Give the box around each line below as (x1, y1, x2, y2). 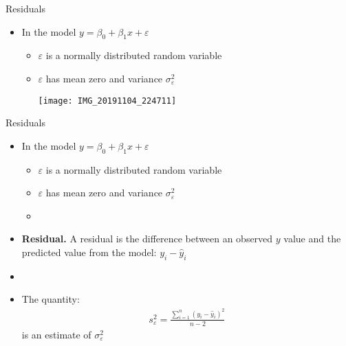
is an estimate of (21, 327, 91, 341)
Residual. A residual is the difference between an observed (21, 231, 273, 246)
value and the (283, 231, 341, 246)
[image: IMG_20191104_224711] (38, 95, 177, 106)
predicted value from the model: (21, 245, 157, 259)
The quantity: (21, 292, 80, 306)
